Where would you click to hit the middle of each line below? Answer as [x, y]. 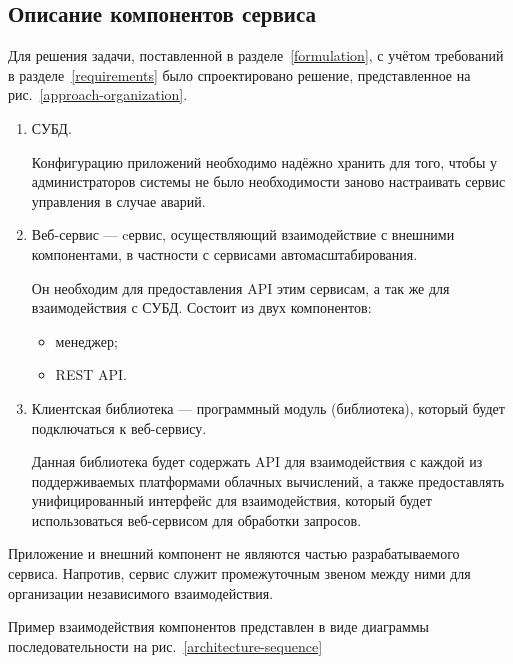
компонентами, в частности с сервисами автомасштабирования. [224, 253]
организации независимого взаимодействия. [141, 592]
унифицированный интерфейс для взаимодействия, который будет [231, 500]
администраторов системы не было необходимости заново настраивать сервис [268, 181]
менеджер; [86, 340]
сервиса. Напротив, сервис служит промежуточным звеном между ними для [239, 573]
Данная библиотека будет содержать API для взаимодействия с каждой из [257, 461]
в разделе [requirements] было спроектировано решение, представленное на [239, 74]
